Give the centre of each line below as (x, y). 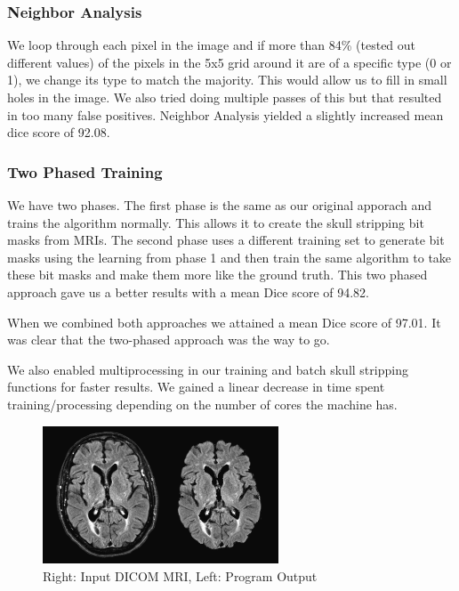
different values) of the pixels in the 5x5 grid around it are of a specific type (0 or (229, 62)
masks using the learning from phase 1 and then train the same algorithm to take (229, 257)
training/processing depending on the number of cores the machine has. (202, 404)
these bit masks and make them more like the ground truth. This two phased (217, 275)
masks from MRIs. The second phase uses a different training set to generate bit (226, 240)
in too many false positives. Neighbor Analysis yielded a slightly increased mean (225, 114)
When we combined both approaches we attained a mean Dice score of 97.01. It (224, 322)
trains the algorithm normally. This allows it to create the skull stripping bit (216, 222)
